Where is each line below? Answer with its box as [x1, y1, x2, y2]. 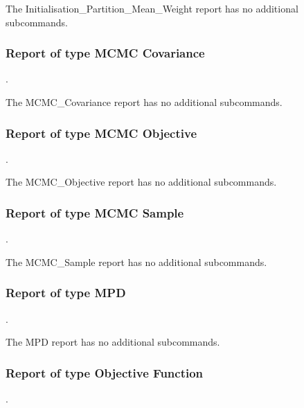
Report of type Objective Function [6, 364, 204, 381]
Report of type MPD [6, 284, 126, 301]
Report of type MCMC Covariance [6, 44, 205, 62]
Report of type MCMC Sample [6, 204, 184, 221]
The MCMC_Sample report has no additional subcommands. [6, 254, 267, 269]
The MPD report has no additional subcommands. [6, 335, 220, 349]
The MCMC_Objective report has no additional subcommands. [6, 175, 277, 189]
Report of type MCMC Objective [6, 124, 197, 141]
